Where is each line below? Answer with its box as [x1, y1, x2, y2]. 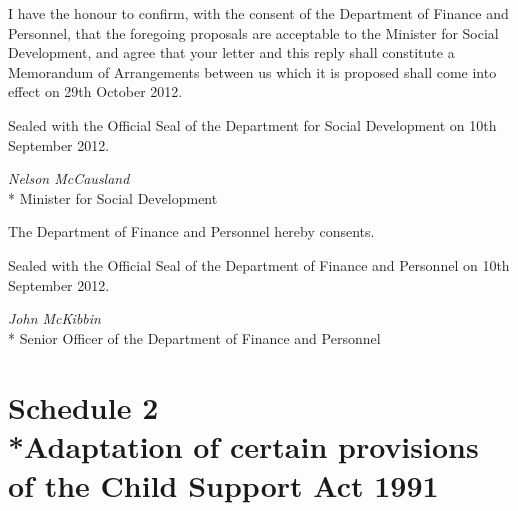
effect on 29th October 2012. [8, 81, 183, 102]
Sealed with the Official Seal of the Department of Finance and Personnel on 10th [8, 254, 510, 275]
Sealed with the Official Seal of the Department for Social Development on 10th [8, 114, 497, 135]
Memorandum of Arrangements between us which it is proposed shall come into [8, 61, 497, 82]
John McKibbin [8, 308, 101, 329]
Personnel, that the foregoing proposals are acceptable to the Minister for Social [8, 22, 499, 43]
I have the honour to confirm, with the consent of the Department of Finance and [8, 3, 509, 23]
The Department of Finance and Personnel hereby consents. [8, 221, 375, 242]
